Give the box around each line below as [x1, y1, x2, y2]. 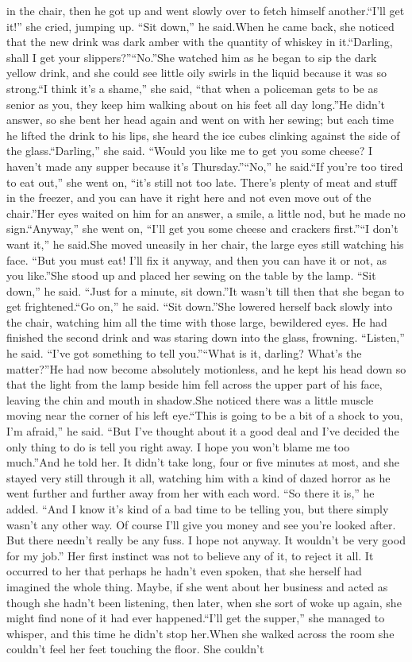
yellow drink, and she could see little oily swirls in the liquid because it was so [6, 64, 387, 81]
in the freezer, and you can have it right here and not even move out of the [6, 189, 372, 206]
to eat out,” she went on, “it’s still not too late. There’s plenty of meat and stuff [6, 173, 397, 190]
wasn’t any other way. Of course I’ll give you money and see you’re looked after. [6, 516, 396, 532]
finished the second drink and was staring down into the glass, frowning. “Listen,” [6, 329, 405, 346]
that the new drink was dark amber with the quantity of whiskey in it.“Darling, [6, 33, 393, 50]
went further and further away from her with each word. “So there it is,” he [6, 485, 375, 501]
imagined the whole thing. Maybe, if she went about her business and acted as [6, 578, 388, 594]
